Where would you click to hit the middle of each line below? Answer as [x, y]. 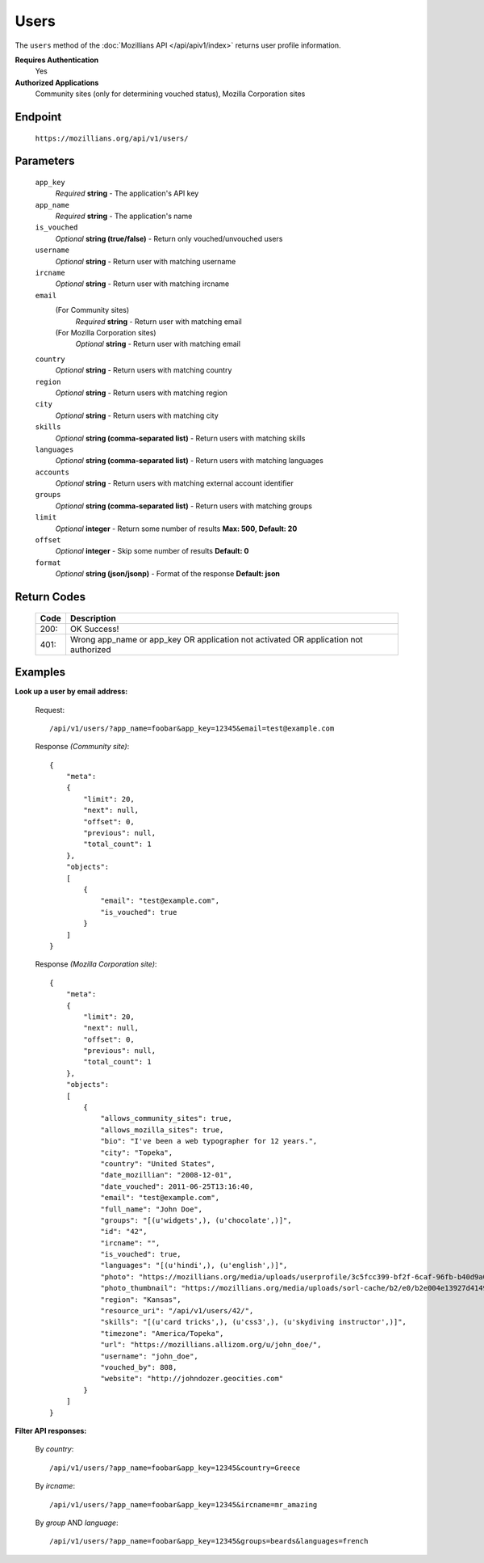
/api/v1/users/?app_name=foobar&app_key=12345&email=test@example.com [192, 728]
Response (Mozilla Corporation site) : [96, 964]
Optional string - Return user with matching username [146, 261]
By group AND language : [77, 1523]
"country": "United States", [158, 1163]
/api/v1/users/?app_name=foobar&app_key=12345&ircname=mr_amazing [184, 1504]
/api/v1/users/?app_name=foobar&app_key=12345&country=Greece [175, 1468]
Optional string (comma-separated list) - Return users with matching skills [180, 438]
